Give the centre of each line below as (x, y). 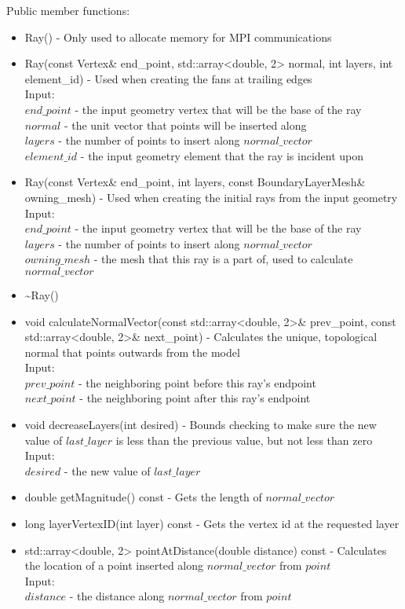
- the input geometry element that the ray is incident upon (222, 155)
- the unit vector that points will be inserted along (185, 125)
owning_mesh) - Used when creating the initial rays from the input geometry (211, 197)
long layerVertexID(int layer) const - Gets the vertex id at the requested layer (212, 524)
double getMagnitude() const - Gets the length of (143, 497)
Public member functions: (68, 10)
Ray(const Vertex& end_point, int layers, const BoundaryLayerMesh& (195, 182)
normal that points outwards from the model (132, 352)
